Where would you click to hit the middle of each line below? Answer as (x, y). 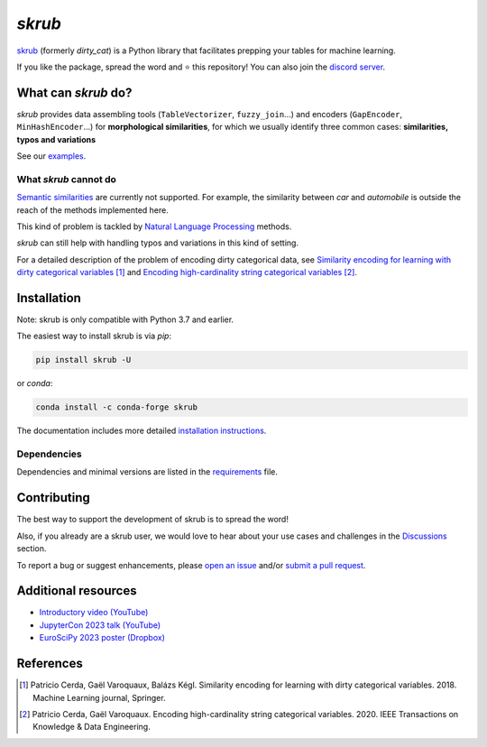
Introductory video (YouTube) (94, 613)
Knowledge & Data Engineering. (92, 727)
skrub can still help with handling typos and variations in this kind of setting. (158, 243)
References (50, 664)
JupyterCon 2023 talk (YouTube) (100, 625)
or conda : (35, 383)
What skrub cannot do (67, 179)
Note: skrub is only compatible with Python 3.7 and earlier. (125, 319)
